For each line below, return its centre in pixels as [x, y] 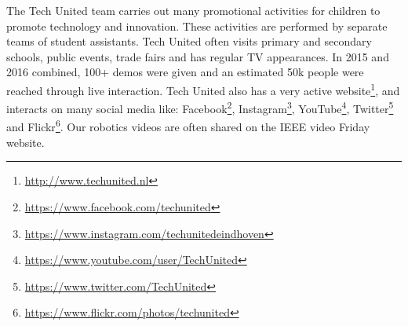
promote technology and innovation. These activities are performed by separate [197, 26]
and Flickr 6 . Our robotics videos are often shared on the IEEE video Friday [188, 126]
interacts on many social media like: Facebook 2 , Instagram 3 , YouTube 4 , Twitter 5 [200, 107]
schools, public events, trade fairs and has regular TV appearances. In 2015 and [198, 56]
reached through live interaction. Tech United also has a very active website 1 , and [203, 89]
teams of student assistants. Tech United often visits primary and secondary [189, 41]
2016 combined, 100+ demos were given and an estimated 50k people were [185, 72]
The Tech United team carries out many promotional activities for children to [193, 10]
